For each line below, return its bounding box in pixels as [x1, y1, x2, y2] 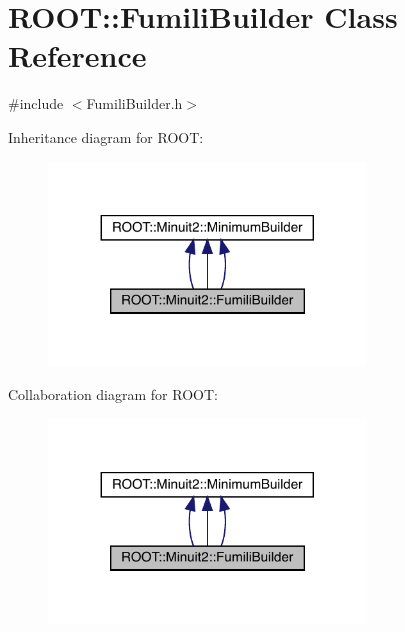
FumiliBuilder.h [86, 93, 183, 114]
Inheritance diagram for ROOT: [8, 126, 204, 147]
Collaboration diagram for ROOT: [8, 384, 218, 405]
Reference [8, 35, 147, 76]
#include [8, 93, 64, 114]
